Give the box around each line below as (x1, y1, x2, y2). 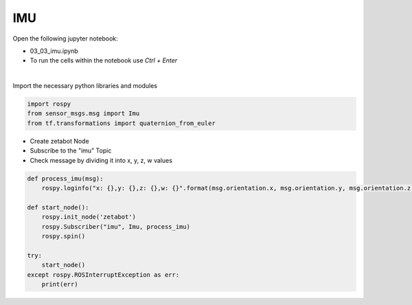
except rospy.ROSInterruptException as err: (27, 271, 180, 278)
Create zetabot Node (30, 137, 89, 145)
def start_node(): (27, 203, 89, 211)
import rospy (27, 100, 71, 108)
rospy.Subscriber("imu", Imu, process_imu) (41, 223, 190, 230)
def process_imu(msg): (27, 174, 104, 182)
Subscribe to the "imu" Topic (30, 146, 112, 155)
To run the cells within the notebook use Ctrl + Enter (30, 56, 178, 65)
